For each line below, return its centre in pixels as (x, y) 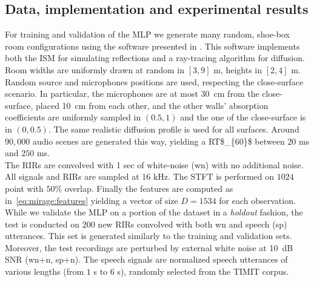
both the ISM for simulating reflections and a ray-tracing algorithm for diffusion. (155, 58)
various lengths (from (45, 271)
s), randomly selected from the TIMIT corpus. (203, 271)
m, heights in (238, 69)
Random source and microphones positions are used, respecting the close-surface (154, 81)
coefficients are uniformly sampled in (73, 117)
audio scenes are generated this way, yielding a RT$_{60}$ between (159, 141)
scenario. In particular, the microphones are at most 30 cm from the (132, 93)
